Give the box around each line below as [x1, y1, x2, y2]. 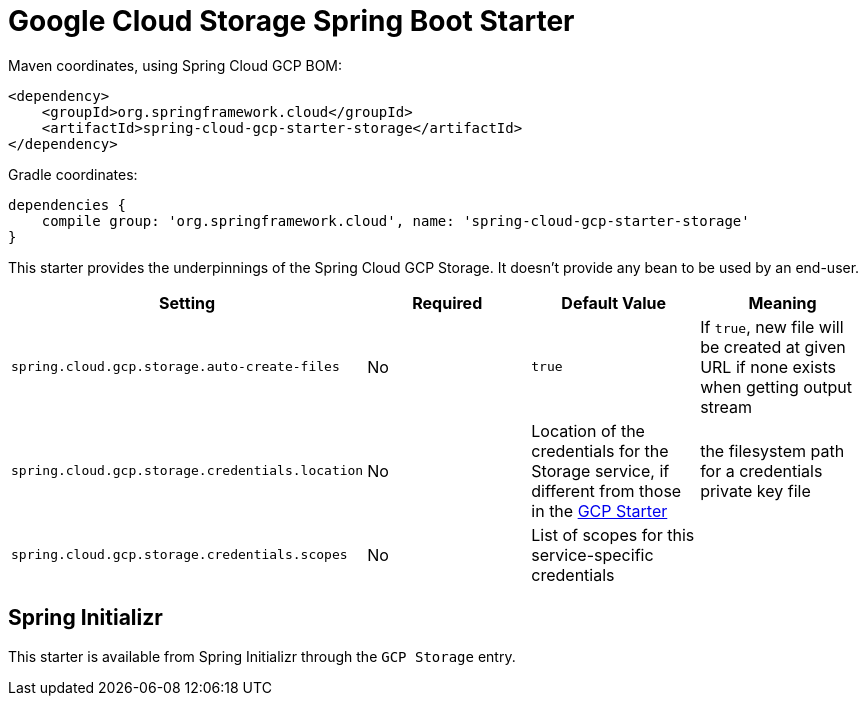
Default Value [561, 292, 667, 313]
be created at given [700, 336, 846, 357]
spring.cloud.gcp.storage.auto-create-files [11, 359, 340, 375]
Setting [159, 292, 216, 313]
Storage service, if [531, 460, 670, 481]
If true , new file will [700, 316, 844, 337]
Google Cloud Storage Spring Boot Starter [8, 4, 575, 38]
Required [412, 292, 483, 313]
